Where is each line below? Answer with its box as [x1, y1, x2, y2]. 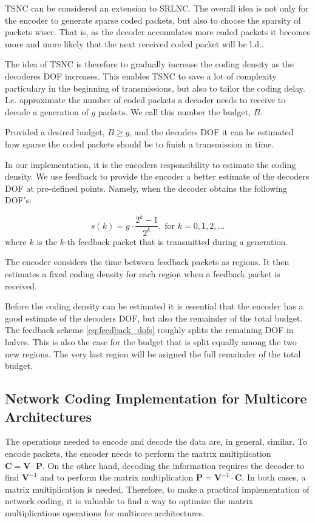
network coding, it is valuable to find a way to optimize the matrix [5, 494, 253, 507]
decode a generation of [5, 105, 89, 118]
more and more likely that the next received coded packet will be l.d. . [5, 37, 264, 50]
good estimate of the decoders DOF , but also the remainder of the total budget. [5, 311, 303, 324]
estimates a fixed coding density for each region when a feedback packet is [5, 268, 280, 280]
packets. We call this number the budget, [98, 105, 251, 118]
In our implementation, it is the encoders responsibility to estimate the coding [5, 158, 296, 170]
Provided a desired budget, [5, 126, 105, 138]
